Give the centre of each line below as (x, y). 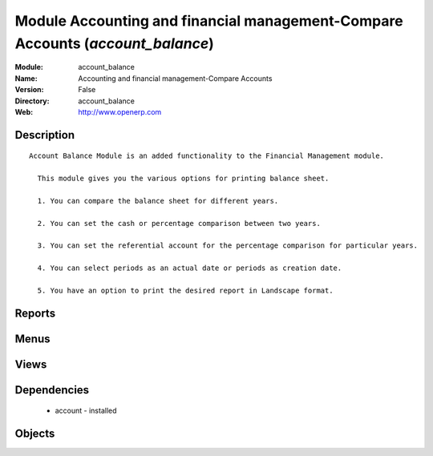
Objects (35, 434)
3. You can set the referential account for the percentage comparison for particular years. (228, 246)
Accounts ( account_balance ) (114, 43)
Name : (26, 78)
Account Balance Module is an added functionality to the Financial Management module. (207, 156)
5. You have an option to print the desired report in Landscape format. (185, 291)
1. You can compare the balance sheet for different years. (158, 201)
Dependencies (52, 390)
